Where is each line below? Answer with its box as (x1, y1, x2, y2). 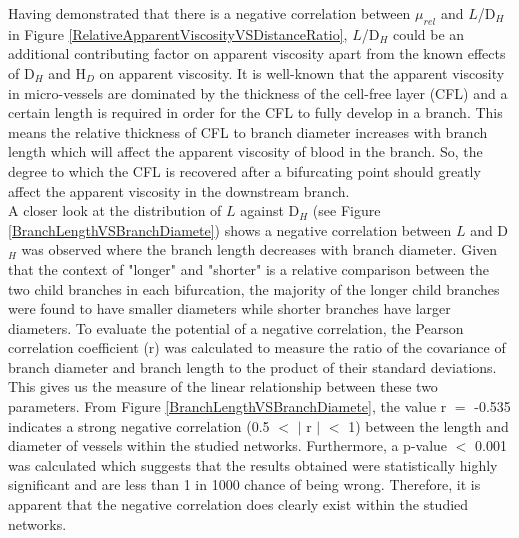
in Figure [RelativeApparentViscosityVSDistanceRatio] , (8, 23, 348, 44)
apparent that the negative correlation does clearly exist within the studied (8, 494, 469, 515)
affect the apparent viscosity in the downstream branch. (8, 180, 350, 201)
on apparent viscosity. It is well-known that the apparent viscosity (99, 62, 505, 83)
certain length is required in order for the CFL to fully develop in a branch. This (8, 102, 503, 123)
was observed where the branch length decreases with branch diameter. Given (21, 239, 498, 260)
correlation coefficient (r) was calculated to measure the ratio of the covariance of (8, 337, 506, 358)
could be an (392, 23, 465, 44)
